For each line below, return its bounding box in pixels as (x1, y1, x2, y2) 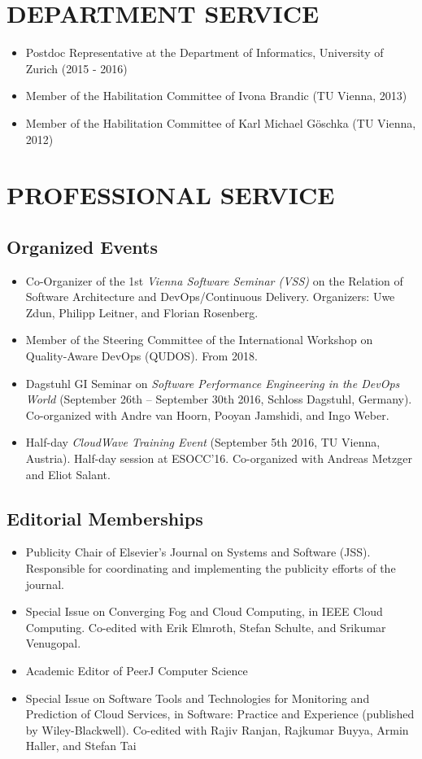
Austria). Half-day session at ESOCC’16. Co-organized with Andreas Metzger (25, 450, 412, 467)
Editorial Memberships (7, 505, 203, 530)
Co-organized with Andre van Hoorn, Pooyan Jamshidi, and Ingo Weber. (25, 406, 389, 423)
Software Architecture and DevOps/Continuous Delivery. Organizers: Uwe (25, 288, 395, 305)
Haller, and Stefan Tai (25, 737, 137, 754)
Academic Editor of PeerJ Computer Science (25, 661, 248, 678)
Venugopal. (25, 635, 81, 652)
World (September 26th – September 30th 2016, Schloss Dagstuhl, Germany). (25, 390, 412, 408)
